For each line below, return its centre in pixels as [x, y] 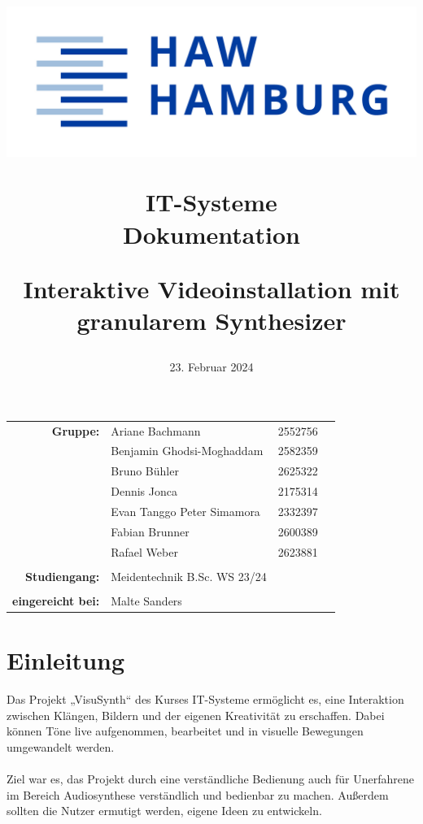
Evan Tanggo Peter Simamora [185, 511]
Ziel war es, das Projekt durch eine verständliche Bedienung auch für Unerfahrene [211, 778]
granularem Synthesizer [211, 320]
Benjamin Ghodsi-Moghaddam [187, 451]
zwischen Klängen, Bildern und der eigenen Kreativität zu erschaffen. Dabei [196, 715]
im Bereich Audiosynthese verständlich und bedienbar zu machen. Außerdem [198, 794]
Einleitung [66, 660]
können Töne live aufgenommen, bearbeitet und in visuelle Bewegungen [185, 731]
